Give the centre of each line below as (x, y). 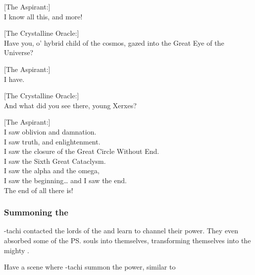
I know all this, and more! (43, 16)
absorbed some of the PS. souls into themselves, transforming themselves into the (127, 240)
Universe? (19, 52)
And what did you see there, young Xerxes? (70, 105)
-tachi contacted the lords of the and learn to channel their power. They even (121, 231)
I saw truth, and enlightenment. (52, 141)
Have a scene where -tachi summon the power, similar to (90, 267)
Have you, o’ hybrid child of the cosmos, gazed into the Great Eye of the (114, 42)
